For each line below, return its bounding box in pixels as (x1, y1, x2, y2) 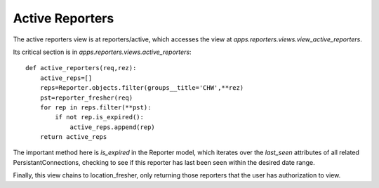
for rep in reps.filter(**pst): (39, 103, 152, 112)
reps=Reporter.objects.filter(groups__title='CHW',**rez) (39, 84, 244, 92)
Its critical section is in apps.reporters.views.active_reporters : (13, 48, 192, 56)
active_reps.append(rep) (69, 123, 156, 131)
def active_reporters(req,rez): (25, 64, 137, 72)
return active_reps (39, 133, 107, 141)
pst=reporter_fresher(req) (39, 93, 133, 102)
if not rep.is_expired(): (55, 113, 144, 121)
